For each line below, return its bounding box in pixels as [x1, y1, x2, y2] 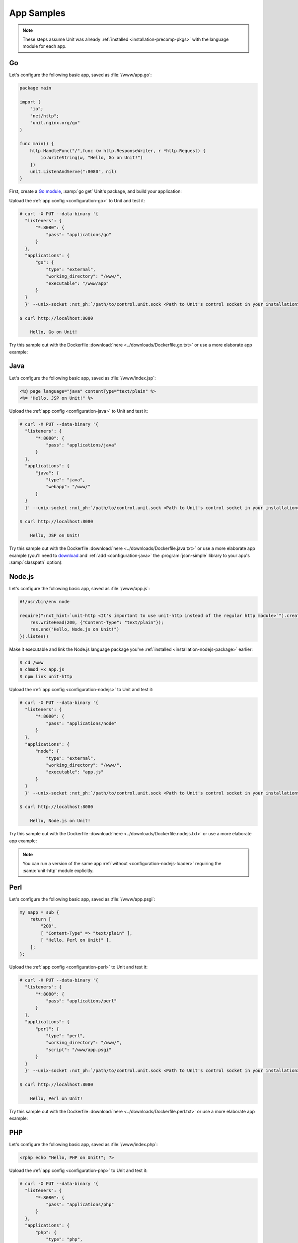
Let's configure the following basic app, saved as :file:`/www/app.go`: [9, 72, 152, 78]
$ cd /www [19, 659, 44, 665]
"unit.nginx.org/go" [30, 120, 80, 126]
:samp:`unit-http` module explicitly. [22, 868, 94, 874]
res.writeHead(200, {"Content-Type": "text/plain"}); [30, 620, 164, 625]
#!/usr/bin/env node [19, 599, 70, 604]
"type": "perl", [45, 1033, 85, 1039]
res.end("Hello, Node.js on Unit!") [30, 626, 119, 632]
